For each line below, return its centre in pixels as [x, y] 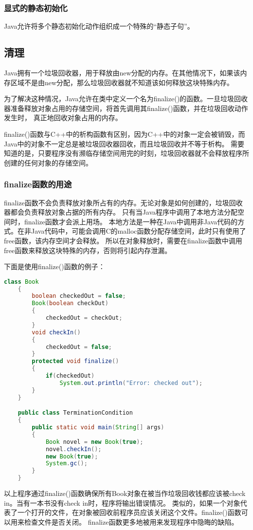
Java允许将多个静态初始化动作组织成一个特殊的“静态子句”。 [99, 26]
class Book [21, 282]
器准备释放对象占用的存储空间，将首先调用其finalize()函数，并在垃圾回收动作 [126, 108]
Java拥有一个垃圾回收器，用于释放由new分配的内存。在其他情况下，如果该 [122, 73]
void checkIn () [56, 332]
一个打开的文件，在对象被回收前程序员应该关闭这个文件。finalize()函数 [129, 512]
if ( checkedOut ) [70, 376]
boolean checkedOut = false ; [79, 296]
